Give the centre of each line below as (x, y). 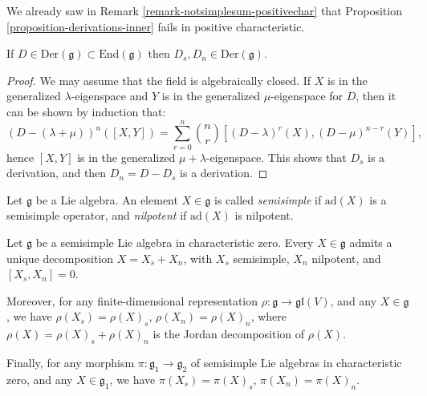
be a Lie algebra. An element (107, 199)
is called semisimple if (268, 199)
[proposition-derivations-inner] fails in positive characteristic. (156, 26)
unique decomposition (60, 258)
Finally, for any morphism (71, 363)
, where (269, 316)
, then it (376, 96)
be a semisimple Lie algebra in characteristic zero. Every (175, 242)
